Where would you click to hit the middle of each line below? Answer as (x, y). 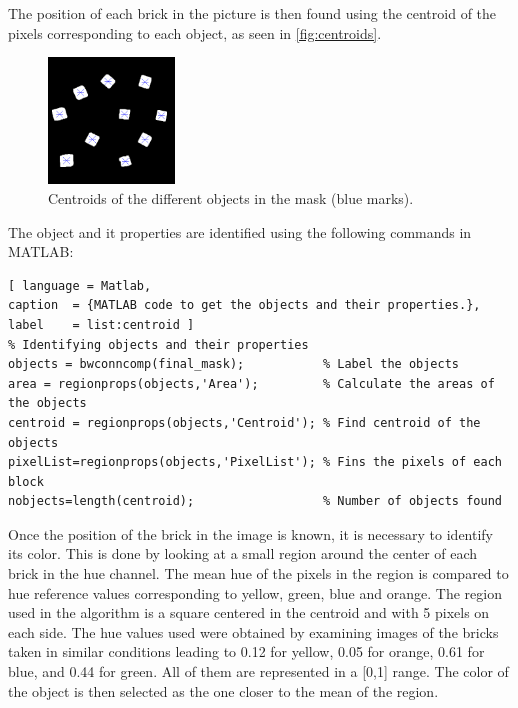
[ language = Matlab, (80, 285)
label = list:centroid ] (101, 324)
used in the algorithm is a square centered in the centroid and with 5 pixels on (249, 612)
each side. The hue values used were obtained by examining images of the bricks (253, 631)
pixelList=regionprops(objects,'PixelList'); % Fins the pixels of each (255, 462)
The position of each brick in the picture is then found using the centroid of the (252, 13)
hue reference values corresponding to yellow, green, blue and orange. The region (255, 592)
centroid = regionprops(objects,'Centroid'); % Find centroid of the (244, 422)
